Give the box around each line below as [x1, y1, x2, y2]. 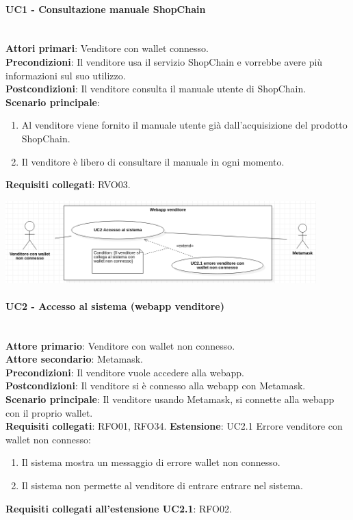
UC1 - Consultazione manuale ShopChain [5, 1, 206, 16]
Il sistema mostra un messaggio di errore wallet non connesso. [21, 455, 280, 469]
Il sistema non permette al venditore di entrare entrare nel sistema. [21, 478, 303, 493]
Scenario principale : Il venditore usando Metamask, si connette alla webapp [5, 392, 335, 406]
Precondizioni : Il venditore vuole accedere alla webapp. [5, 365, 244, 379]
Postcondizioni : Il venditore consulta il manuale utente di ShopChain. [5, 81, 306, 96]
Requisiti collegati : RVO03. [5, 177, 131, 192]
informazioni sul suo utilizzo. [5, 68, 126, 82]
